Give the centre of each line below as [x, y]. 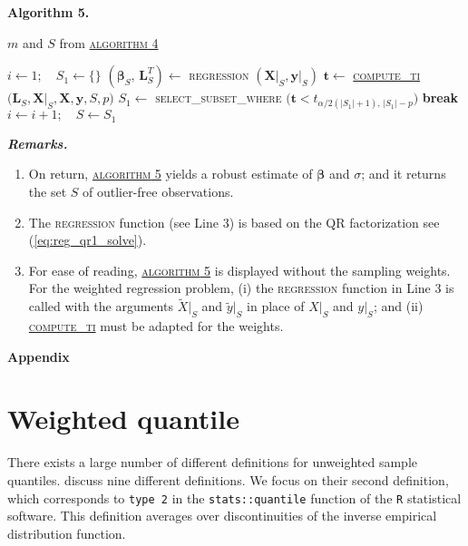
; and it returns [404, 174]
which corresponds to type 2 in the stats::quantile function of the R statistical [234, 497]
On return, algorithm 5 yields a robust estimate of [171, 174]
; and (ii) [398, 306]
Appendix [39, 356]
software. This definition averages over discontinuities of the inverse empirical [222, 516]
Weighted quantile [123, 419]
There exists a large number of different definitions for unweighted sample [212, 462]
